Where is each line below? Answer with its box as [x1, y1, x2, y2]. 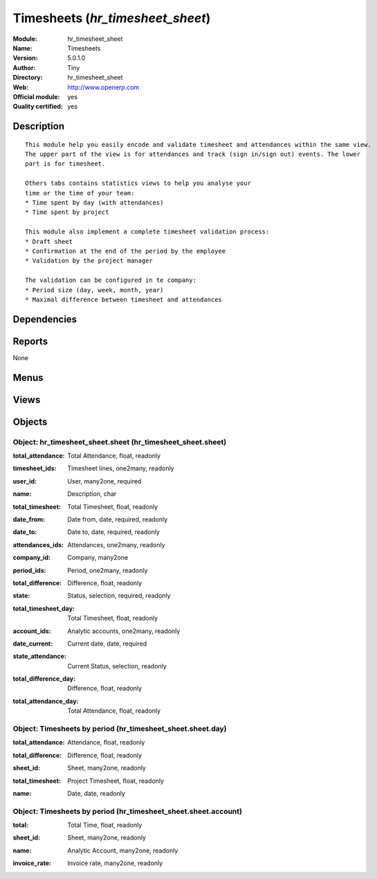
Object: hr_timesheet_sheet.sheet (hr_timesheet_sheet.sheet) [12, 437, 227, 447]
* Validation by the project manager [25, 257, 154, 265]
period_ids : [12, 566, 46, 574]
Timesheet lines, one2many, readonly [67, 464, 174, 472]
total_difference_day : [12, 675, 76, 683]
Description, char [67, 490, 117, 498]
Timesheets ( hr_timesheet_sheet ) [12, 10, 211, 26]
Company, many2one [67, 553, 129, 562]
